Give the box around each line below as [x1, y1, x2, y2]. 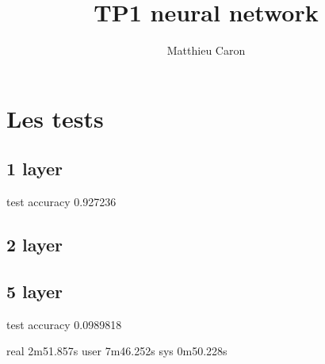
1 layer [6, 156, 63, 181]
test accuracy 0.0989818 [6, 316, 122, 332]
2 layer [6, 232, 63, 257]
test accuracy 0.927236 [6, 193, 117, 210]
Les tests [6, 102, 104, 134]
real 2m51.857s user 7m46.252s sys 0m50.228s [6, 343, 227, 359]
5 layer [6, 278, 63, 303]
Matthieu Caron [166, 42, 246, 59]
